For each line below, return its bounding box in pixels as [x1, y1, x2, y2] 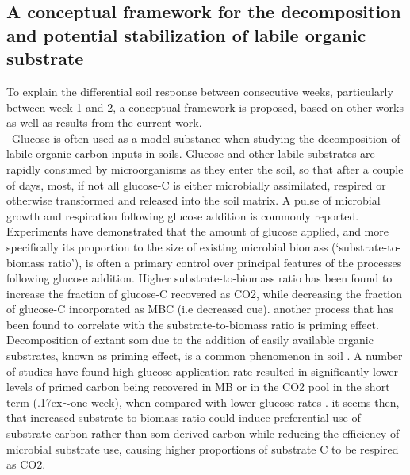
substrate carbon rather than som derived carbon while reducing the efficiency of [6, 425, 400, 442]
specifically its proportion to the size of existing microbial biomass [6, 238, 328, 255]
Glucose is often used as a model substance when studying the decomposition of [11, 129, 400, 146]
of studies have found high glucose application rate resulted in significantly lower [6, 362, 399, 379]
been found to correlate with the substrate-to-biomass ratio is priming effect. [6, 316, 379, 332]
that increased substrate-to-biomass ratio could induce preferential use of [6, 409, 361, 426]
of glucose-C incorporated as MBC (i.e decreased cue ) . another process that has [6, 301, 394, 317]
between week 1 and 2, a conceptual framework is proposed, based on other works [6, 98, 404, 115]
